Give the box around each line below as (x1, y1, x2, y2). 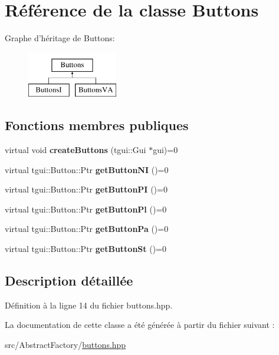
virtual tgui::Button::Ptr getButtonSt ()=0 (5, 243, 167, 255)
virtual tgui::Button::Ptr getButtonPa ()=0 (5, 223, 169, 235)
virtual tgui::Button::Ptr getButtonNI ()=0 (5, 163, 169, 175)
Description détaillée (5, 271, 133, 290)
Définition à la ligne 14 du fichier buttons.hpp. (5, 298, 173, 311)
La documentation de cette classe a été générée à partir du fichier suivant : (5, 318, 275, 331)
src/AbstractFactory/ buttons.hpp (5, 339, 126, 351)
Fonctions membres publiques (5, 116, 189, 134)
